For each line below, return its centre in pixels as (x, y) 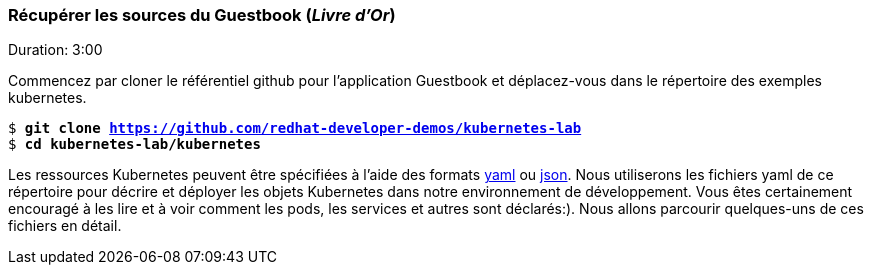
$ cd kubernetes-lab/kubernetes (134, 144)
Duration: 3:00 (55, 50)
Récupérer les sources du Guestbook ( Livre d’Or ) (202, 15)
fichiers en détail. (65, 226)
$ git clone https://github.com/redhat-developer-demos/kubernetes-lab (295, 128)
